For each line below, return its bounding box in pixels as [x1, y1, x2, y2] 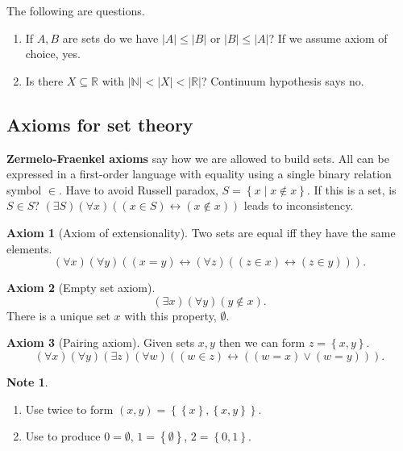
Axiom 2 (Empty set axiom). [6, 279, 156, 296]
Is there [25, 72, 64, 89]
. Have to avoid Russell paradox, [59, 181, 218, 198]
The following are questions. [6, 2, 145, 19]
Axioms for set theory [6, 111, 193, 136]
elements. [6, 240, 52, 257]
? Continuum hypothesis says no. [201, 72, 364, 89]
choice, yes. [25, 45, 81, 62]
